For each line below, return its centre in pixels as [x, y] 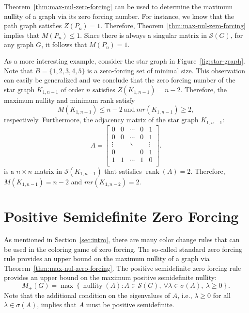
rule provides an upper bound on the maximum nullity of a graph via [107, 258]
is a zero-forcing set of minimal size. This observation [166, 70]
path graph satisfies [33, 25]
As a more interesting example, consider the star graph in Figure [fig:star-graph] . [124, 60]
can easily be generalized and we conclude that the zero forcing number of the [120, 80]
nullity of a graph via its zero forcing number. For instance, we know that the [119, 16]
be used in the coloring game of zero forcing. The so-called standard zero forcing [123, 249]
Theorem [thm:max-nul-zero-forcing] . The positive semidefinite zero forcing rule [123, 268]
